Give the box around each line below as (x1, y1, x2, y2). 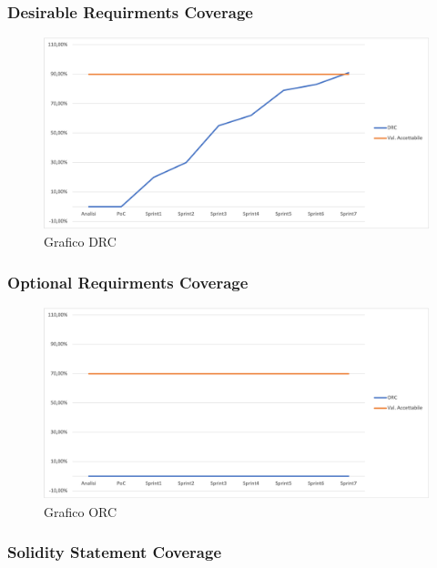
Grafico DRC (44, 232, 117, 251)
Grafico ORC (44, 502, 117, 521)
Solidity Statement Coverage (7, 541, 222, 563)
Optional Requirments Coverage (7, 270, 249, 293)
